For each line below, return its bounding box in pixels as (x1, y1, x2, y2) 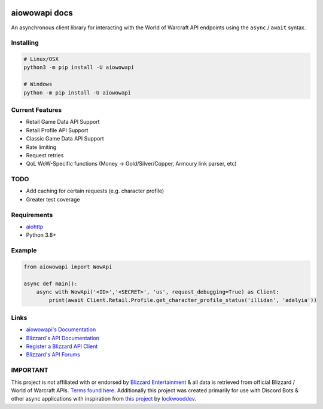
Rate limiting (26, 144, 57, 151)
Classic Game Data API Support (26, 135, 104, 142)
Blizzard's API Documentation (26, 334, 100, 341)
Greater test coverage (26, 196, 80, 203)
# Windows (23, 81, 53, 88)
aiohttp (26, 223, 44, 230)
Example (11, 246, 37, 255)
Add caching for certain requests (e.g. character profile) (26, 187, 164, 194)
